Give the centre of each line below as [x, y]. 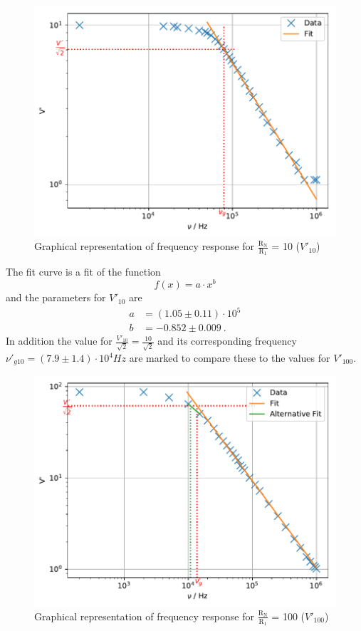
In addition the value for [59, 341]
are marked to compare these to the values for [230, 358]
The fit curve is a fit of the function [83, 272]
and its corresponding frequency [227, 341]
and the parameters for [56, 297]
